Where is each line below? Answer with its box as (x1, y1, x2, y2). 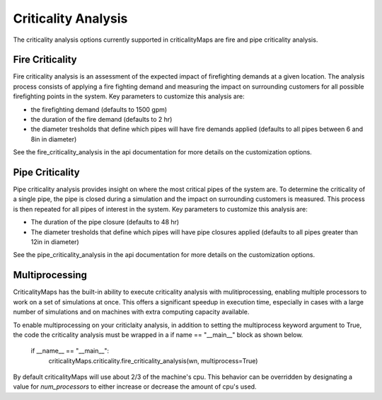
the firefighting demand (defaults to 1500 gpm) (30, 105, 168, 113)
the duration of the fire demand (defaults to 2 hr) (30, 115, 173, 124)
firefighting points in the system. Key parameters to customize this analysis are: (13, 92, 245, 101)
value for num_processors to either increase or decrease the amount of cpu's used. (13, 382, 257, 391)
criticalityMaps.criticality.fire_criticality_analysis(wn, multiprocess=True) (48, 356, 258, 365)
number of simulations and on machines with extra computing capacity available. (13, 308, 250, 316)
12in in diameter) (30, 238, 79, 246)
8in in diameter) (30, 135, 77, 143)
